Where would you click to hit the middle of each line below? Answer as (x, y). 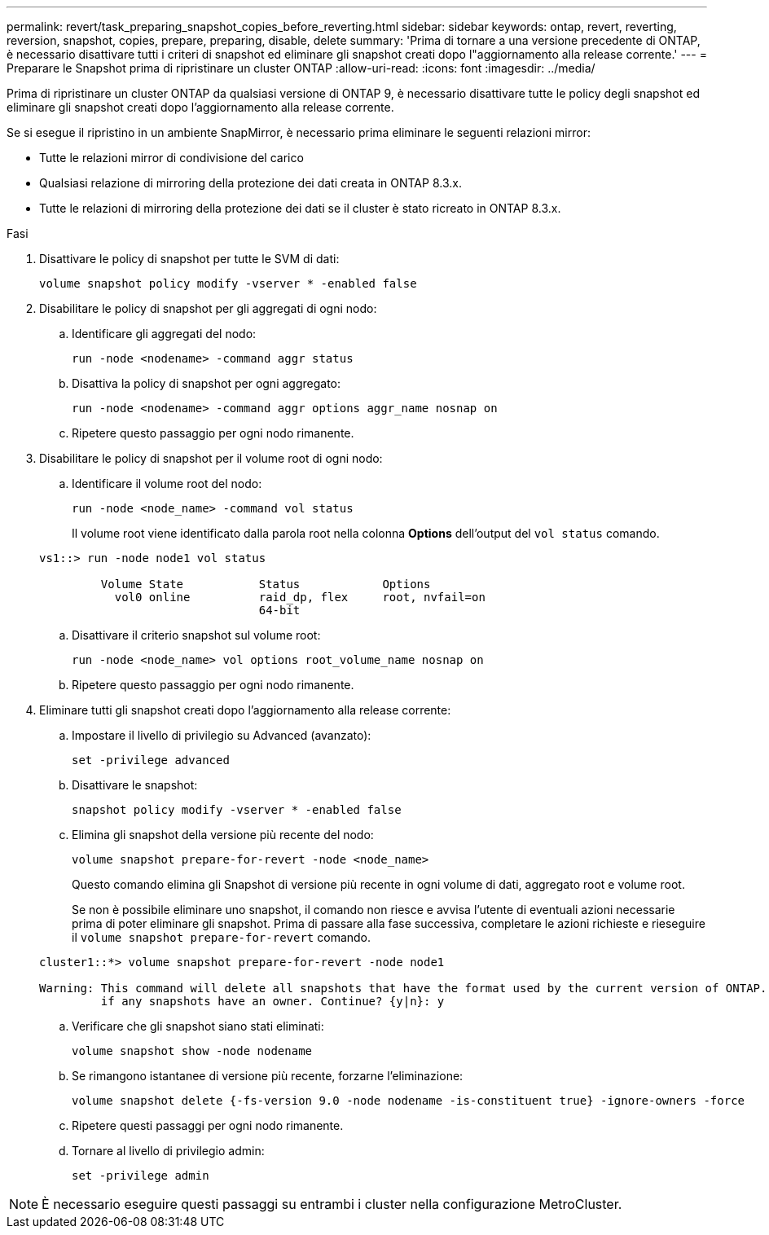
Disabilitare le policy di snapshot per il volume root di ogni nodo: (211, 458)
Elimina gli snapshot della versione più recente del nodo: (223, 835)
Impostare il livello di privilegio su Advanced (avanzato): (222, 735)
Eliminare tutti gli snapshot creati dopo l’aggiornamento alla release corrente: (245, 710)
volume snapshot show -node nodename (192, 1051)
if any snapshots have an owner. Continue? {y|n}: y (272, 1001)
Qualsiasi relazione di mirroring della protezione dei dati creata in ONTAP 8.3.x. (250, 183)
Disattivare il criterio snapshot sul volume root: (196, 635)
